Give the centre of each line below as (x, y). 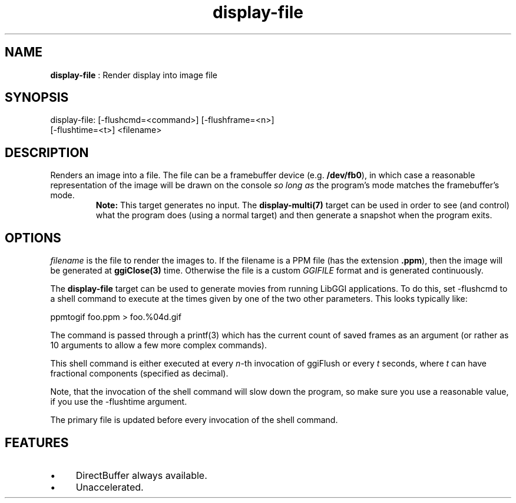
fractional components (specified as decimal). (139, 374)
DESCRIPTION (47, 152)
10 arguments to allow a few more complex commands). (158, 345)
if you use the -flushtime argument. (119, 402)
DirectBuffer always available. (141, 475)
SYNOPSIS (37, 98)
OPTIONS (33, 238)
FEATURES (37, 442)
